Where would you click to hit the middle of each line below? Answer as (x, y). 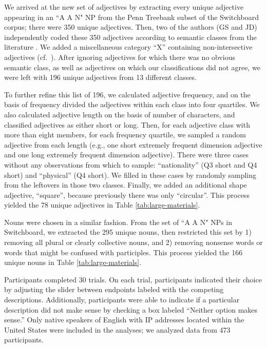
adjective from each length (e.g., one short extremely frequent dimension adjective (133, 144)
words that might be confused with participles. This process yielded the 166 (123, 252)
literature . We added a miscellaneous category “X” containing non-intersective (128, 47)
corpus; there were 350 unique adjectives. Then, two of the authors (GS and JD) (131, 27)
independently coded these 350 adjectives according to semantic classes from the (130, 37)
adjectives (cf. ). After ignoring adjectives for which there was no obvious (120, 57)
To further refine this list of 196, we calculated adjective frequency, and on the (127, 94)
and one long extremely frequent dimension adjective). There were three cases (126, 155)
